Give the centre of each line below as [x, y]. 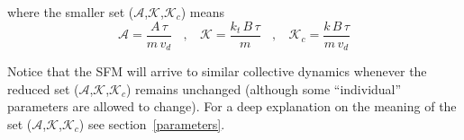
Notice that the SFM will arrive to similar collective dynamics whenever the [217, 71]
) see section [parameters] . [152, 123]
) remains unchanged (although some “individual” [264, 88]
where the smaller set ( [71, 12]
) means [203, 12]
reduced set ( [43, 88]
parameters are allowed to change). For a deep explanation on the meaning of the [232, 106]
